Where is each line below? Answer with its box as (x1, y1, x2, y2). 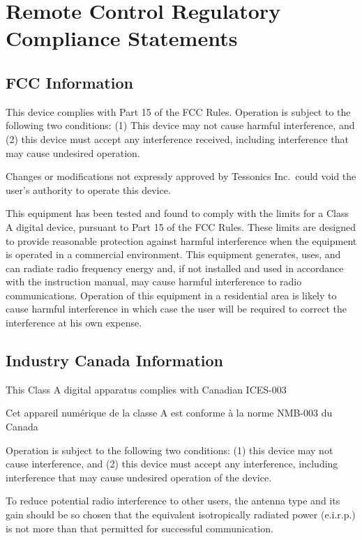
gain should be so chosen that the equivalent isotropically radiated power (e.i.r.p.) (6, 507, 356, 522)
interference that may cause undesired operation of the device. (6, 470, 272, 484)
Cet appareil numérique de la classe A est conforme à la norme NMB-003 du (6, 405, 333, 420)
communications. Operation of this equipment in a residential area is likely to (6, 287, 337, 302)
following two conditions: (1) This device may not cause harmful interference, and (6, 118, 355, 133)
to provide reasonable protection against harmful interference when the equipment (6, 233, 357, 248)
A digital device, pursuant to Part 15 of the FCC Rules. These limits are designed (6, 219, 356, 234)
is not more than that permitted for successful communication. (6, 520, 273, 535)
